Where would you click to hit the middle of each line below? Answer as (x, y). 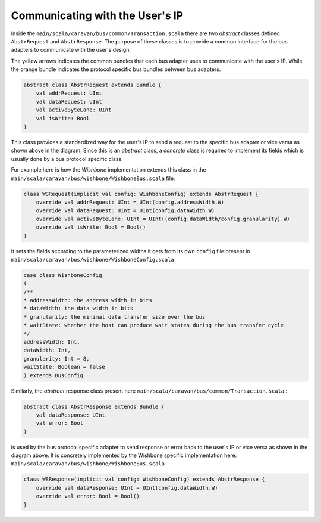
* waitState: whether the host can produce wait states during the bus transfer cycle (154, 325)
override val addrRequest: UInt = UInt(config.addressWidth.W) (130, 202)
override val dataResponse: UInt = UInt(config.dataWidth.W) (127, 488)
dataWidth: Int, (47, 350)
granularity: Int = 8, (56, 358)
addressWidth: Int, (52, 342)
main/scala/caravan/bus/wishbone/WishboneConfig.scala (93, 260)
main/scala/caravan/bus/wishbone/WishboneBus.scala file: (93, 178)
